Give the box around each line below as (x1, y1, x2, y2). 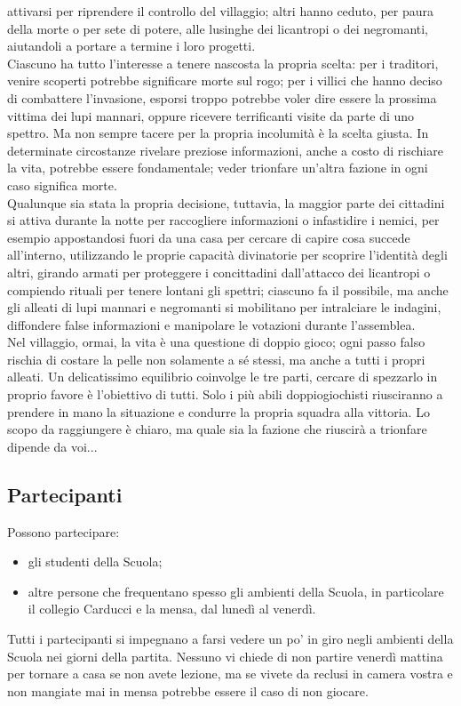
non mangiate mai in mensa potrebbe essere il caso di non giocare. (7, 681, 369, 700)
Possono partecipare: (7, 522, 120, 541)
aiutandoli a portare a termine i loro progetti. (7, 36, 256, 55)
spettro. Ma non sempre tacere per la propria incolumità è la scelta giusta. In (7, 124, 429, 142)
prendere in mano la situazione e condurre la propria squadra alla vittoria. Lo (7, 402, 430, 421)
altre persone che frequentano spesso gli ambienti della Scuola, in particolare (28, 582, 444, 600)
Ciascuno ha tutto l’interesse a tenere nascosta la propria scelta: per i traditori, (7, 53, 439, 72)
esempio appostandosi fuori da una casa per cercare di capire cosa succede (7, 228, 410, 246)
